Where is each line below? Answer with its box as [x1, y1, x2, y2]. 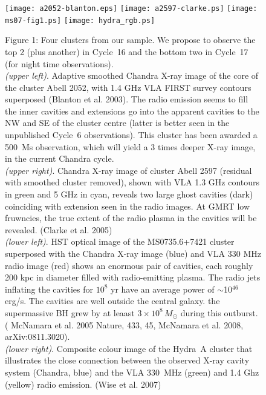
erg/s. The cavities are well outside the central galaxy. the [5, 294, 220, 307]
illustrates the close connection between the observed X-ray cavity [5, 354, 250, 367]
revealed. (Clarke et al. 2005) [5, 223, 112, 236]
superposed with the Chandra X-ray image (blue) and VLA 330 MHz [5, 247, 261, 259]
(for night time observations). [5, 57, 114, 70]
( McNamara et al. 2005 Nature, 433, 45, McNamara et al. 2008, [5, 318, 244, 331]
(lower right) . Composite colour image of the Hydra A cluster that [5, 342, 253, 354]
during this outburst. [180, 306, 258, 319]
